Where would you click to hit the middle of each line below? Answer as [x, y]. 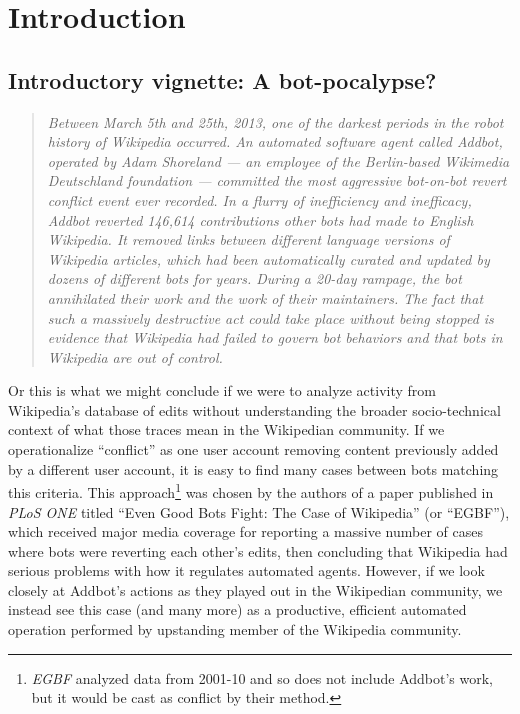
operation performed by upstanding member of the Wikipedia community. [235, 629]
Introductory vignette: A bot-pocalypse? [222, 79]
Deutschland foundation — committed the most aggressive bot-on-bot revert [277, 180]
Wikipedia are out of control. [135, 356]
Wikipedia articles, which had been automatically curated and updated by [268, 258]
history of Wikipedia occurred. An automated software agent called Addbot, [275, 141]
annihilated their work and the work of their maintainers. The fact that [265, 297]
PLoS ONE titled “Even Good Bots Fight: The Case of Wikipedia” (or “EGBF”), [259, 511]
